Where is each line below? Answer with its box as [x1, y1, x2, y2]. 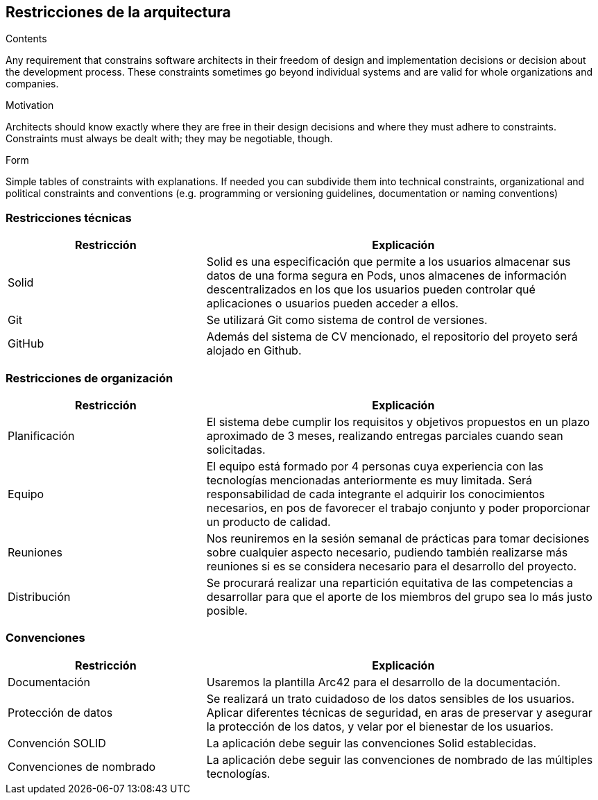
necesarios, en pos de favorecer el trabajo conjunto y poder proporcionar [206, 500, 590, 515]
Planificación [8, 428, 75, 443]
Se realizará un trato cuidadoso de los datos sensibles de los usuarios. [206, 691, 575, 706]
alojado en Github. [206, 343, 302, 358]
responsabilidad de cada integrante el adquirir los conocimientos [206, 486, 545, 501]
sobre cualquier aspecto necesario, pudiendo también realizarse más [206, 545, 568, 559]
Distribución [8, 589, 71, 604]
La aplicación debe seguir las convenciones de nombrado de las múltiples [206, 752, 593, 767]
